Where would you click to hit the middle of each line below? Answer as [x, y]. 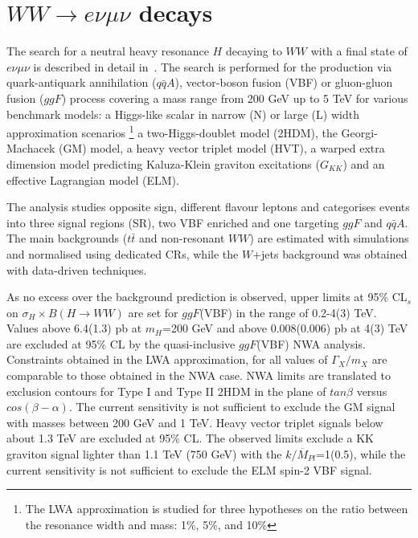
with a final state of [359, 51]
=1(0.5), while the [361, 454]
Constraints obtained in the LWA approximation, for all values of [167, 359]
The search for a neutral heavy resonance [108, 51]
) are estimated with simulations [329, 238]
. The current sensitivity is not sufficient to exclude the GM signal [232, 407]
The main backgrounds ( [67, 238]
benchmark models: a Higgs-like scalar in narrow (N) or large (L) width [183, 114]
